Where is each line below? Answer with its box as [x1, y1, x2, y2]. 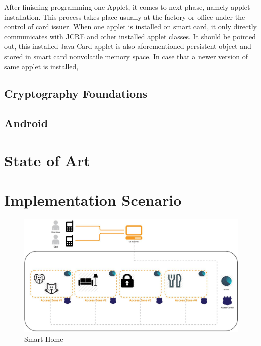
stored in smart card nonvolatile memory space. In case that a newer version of [4, 51, 248, 61]
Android [4, 115, 48, 131]
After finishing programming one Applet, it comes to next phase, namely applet [4, 2, 250, 12]
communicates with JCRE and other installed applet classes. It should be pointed [4, 31, 256, 41]
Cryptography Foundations [4, 85, 148, 101]
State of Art [4, 150, 90, 170]
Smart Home [24, 333, 63, 344]
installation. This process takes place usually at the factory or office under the [4, 11, 245, 22]
